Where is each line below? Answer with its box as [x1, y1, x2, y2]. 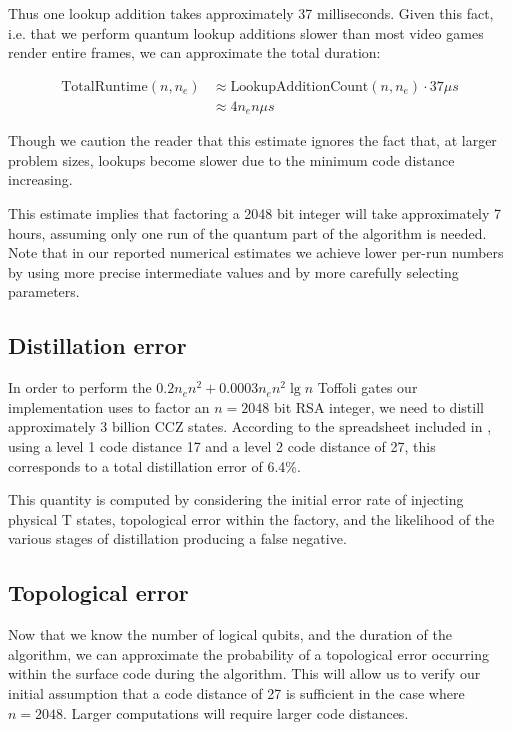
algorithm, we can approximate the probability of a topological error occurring [8, 643, 490, 664]
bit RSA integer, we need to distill [274, 396, 484, 417]
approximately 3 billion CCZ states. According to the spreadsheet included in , [8, 416, 492, 437]
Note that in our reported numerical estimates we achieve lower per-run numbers [8, 242, 504, 263]
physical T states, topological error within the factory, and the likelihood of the [8, 508, 495, 529]
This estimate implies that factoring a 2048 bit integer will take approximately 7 [8, 203, 502, 224]
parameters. [8, 281, 80, 302]
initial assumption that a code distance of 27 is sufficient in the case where [8, 682, 465, 703]
